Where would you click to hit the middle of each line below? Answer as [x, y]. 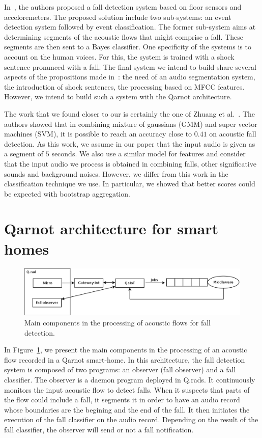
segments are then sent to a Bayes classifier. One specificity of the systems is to [128, 47]
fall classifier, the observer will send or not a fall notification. [99, 429]
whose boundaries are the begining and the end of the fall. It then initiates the [127, 409]
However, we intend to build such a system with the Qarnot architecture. [118, 97]
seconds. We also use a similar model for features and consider [149, 154]
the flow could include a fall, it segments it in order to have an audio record [122, 400]
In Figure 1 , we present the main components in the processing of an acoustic [126, 350]
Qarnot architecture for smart [111, 228]
